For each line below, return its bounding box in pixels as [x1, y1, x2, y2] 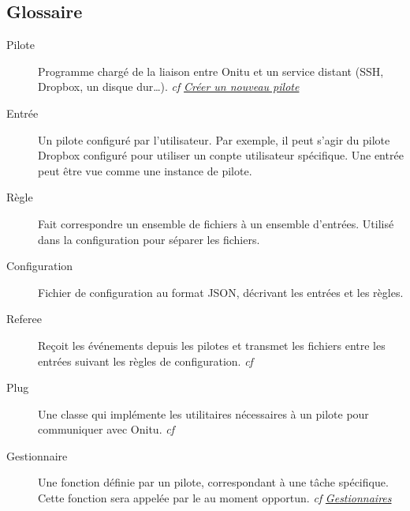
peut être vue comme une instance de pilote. [38, 162, 252, 178]
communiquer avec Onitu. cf [38, 421, 174, 438]
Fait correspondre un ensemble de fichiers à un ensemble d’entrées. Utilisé [38, 215, 394, 231]
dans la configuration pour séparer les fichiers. [38, 231, 260, 247]
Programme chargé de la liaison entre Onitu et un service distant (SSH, [38, 62, 384, 79]
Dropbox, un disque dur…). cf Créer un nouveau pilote [38, 78, 300, 95]
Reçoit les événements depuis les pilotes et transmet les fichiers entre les [38, 336, 386, 353]
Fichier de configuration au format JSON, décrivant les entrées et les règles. [38, 284, 404, 300]
